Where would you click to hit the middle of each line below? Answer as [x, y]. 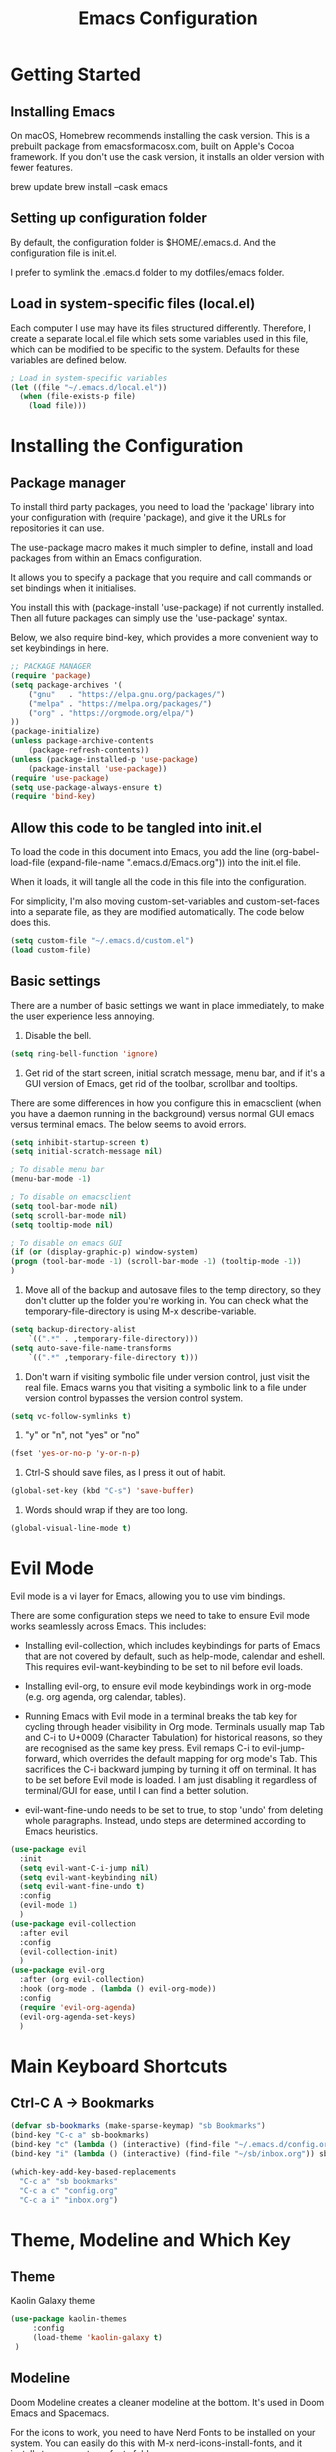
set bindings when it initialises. [73, 588]
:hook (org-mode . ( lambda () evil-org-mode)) [118, 1989]
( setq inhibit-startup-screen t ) [80, 1142]
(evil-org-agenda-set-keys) [78, 2017]
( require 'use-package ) [60, 778]
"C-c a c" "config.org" [68, 2190]
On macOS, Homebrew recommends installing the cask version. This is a [160, 135]
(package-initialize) [55, 732]
